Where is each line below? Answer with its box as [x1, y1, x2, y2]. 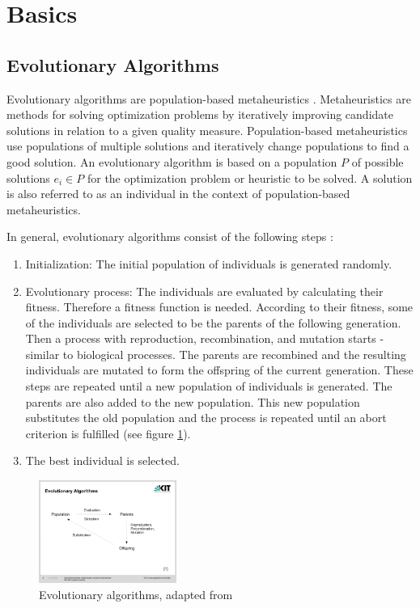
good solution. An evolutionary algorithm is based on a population [6, 153, 337, 170]
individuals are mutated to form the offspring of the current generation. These [25, 361, 414, 378]
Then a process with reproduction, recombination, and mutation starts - [25, 330, 384, 347]
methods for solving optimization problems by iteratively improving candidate [6, 106, 393, 123]
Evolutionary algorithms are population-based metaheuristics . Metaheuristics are [6, 90, 411, 107]
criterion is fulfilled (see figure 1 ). [25, 424, 191, 441]
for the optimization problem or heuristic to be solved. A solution [87, 169, 413, 186]
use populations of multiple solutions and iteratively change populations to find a [6, 137, 409, 154]
